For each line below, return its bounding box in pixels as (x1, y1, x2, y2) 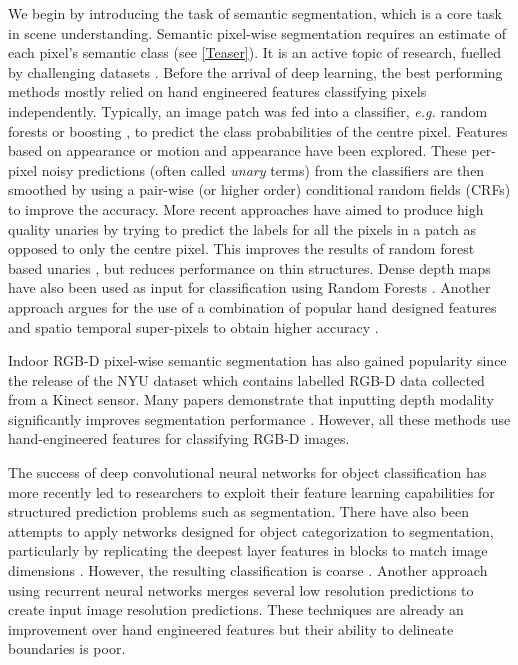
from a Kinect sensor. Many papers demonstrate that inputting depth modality (8, 389, 494, 410)
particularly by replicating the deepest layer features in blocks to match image (8, 540, 488, 561)
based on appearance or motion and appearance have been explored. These (8, 140, 467, 161)
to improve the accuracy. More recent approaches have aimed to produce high (8, 198, 484, 219)
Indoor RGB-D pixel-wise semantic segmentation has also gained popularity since (8, 350, 507, 371)
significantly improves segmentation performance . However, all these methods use (8, 408, 511, 429)
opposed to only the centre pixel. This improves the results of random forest (8, 238, 475, 259)
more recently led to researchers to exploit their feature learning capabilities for (8, 481, 495, 502)
